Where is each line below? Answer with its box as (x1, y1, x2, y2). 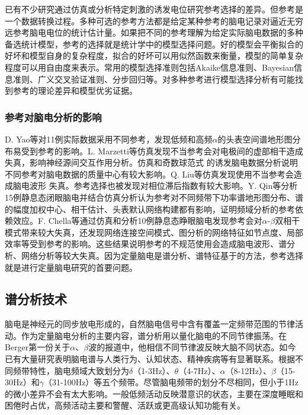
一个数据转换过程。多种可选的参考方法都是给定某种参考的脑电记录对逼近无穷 (5, 14, 303, 27)
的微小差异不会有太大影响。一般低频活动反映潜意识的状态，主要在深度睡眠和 (5, 387, 303, 400)
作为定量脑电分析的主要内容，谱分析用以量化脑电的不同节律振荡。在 (21, 329, 287, 341)
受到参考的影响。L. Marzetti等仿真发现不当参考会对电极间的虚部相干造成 (21, 144, 303, 157)
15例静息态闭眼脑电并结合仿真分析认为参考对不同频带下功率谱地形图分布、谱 (5, 191, 303, 203)
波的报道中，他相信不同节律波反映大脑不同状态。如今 (88, 341, 296, 353)
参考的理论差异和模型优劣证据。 (12, 84, 137, 97)
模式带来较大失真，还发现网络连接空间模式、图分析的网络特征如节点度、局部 (5, 226, 303, 238)
